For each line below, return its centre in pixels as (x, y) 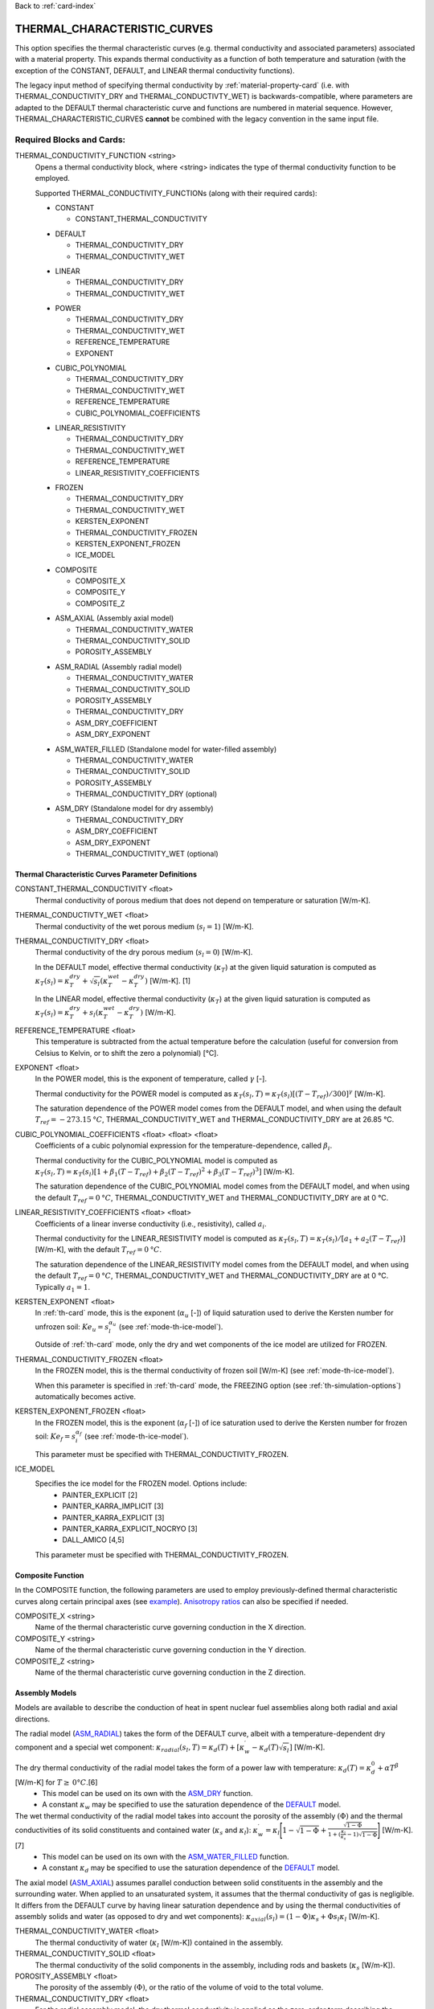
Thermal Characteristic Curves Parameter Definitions (106, 874)
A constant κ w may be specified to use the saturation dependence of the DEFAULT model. (192, 1806)
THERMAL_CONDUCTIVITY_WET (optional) (147, 854)
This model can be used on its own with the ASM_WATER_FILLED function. (166, 1857)
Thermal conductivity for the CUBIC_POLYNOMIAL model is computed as (156, 1160)
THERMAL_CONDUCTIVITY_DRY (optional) (146, 794)
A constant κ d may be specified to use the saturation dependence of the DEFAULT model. (191, 1869)
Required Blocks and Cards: (70, 140)
